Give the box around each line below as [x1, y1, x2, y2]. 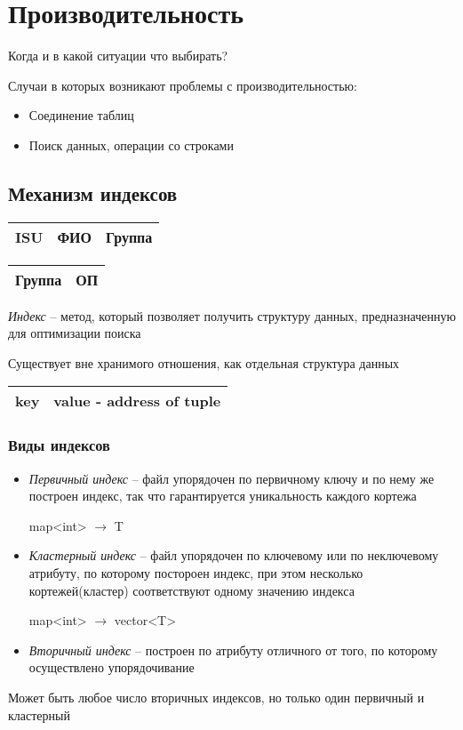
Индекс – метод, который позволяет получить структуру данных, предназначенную [8, 306, 456, 325]
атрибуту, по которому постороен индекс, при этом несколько [28, 564, 363, 582]
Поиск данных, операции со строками [28, 135, 234, 154]
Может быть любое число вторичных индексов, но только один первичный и [8, 688, 425, 707]
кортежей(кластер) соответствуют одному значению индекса [28, 581, 355, 599]
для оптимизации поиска [8, 324, 141, 342]
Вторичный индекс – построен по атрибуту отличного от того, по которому [28, 640, 438, 659]
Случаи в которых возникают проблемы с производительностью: [8, 76, 357, 94]
